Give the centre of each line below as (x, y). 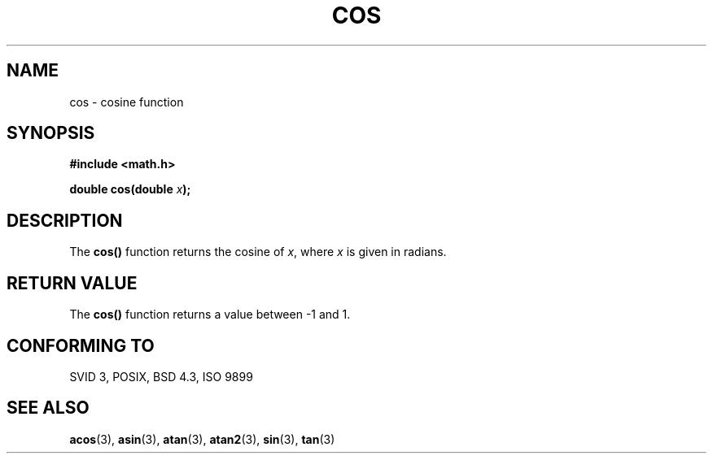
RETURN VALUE (72, 283)
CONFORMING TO (81, 345)
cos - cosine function (127, 102)
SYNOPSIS (51, 133)
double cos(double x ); (130, 189)
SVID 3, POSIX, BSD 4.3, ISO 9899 (161, 376)
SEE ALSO (48, 408)
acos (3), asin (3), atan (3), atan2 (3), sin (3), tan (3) (202, 439)
